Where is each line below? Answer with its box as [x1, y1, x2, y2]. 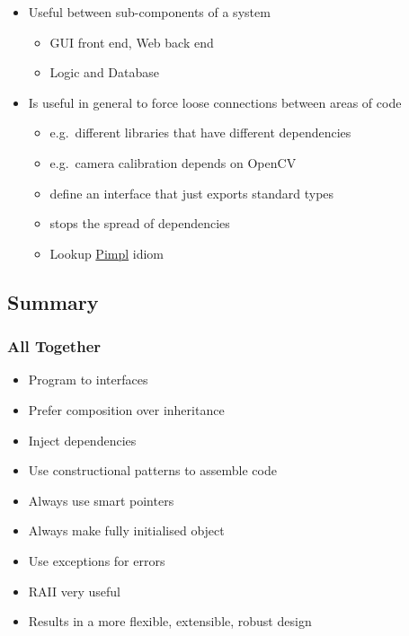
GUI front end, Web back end [49, 32, 214, 51]
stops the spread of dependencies [49, 214, 230, 233]
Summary [7, 287, 99, 315]
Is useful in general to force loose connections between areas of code [28, 93, 402, 111]
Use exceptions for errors [28, 551, 165, 570]
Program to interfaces [28, 370, 148, 389]
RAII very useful [28, 581, 120, 600]
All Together [7, 335, 102, 358]
